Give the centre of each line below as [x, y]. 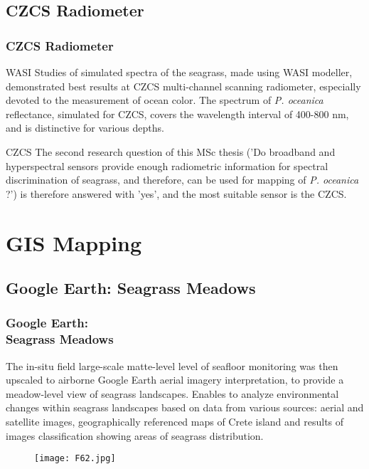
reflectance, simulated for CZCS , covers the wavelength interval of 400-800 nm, [177, 114]
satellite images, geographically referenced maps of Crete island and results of [175, 422]
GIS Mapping [74, 242]
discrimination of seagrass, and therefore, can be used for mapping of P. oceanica [182, 180]
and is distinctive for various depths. [85, 128]
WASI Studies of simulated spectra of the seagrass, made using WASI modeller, [179, 72]
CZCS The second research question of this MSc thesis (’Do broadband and [171, 151]
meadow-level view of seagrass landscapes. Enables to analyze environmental [172, 393]
